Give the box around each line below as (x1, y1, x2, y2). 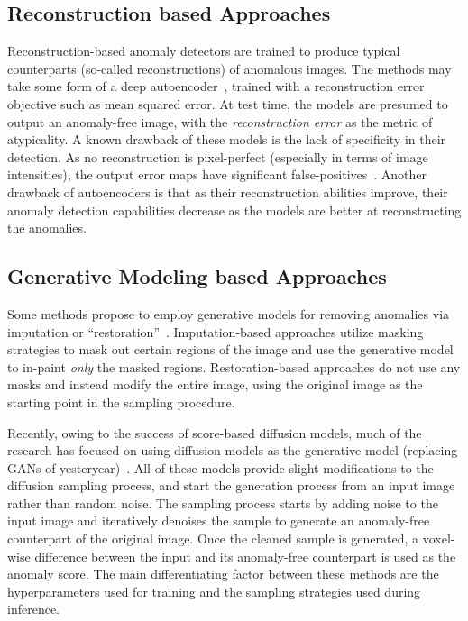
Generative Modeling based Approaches (7, 262, 387, 290)
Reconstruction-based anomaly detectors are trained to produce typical (7, 41, 400, 60)
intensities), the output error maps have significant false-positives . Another (7, 165, 427, 184)
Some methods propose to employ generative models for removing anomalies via (7, 304, 450, 323)
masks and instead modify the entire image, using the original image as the (7, 375, 423, 394)
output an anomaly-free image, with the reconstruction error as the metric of (7, 112, 433, 131)
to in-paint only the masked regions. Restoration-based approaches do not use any (7, 357, 461, 376)
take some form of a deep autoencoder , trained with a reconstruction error (7, 77, 425, 96)
